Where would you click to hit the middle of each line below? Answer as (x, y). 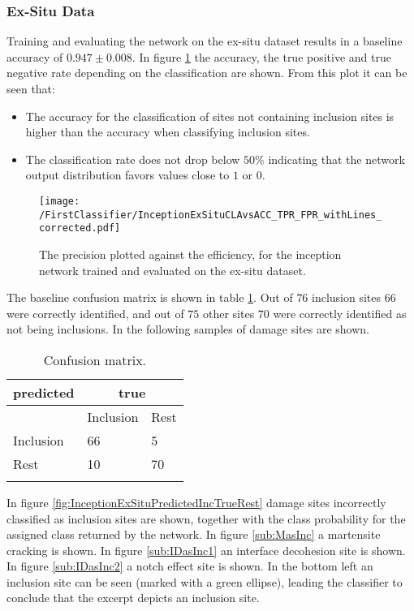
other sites (229, 313)
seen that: (31, 88)
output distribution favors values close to (127, 175)
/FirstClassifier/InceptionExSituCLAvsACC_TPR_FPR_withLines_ (211, 215)
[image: (60, 201)
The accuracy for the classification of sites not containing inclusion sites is (210, 116)
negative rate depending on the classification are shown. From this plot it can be (207, 73)
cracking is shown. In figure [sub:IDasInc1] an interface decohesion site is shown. (206, 550)
